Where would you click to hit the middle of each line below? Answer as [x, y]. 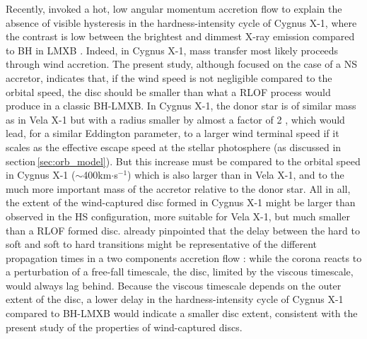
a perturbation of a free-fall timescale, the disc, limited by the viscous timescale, [180, 272]
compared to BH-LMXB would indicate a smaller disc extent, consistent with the [182, 313]
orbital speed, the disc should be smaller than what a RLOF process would [168, 91]
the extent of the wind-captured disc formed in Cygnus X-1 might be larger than [181, 202]
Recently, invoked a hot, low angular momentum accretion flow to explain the [174, 8]
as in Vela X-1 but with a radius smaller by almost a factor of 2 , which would [175, 119]
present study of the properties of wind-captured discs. [124, 327]
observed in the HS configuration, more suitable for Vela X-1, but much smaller [178, 216]
